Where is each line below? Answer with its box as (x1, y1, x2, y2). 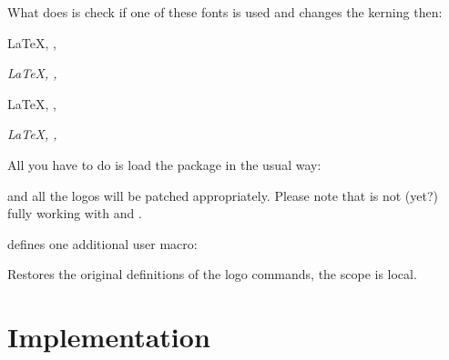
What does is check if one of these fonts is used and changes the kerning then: (7, 3, 443, 21)
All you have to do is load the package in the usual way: (7, 155, 321, 174)
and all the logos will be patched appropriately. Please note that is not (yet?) (7, 185, 439, 205)
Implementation (7, 318, 210, 355)
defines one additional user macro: (7, 234, 198, 253)
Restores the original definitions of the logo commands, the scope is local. (7, 265, 417, 284)
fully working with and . (7, 204, 142, 223)
